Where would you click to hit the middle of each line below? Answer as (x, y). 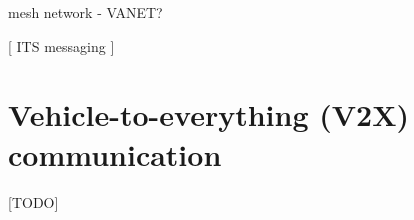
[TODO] (33, 201)
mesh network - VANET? (85, 12)
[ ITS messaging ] (61, 45)
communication (115, 153)
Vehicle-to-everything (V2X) (209, 114)
